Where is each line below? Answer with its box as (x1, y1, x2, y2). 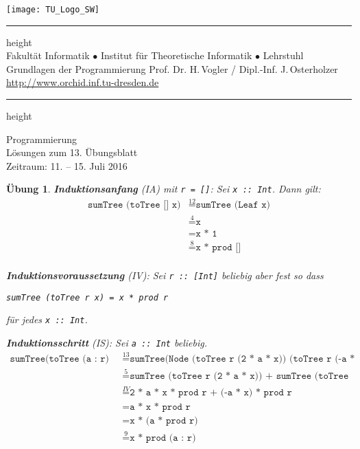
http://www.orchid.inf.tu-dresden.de (6, 75, 159, 89)
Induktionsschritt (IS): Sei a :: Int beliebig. (6, 335, 207, 349)
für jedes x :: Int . (6, 312, 88, 327)
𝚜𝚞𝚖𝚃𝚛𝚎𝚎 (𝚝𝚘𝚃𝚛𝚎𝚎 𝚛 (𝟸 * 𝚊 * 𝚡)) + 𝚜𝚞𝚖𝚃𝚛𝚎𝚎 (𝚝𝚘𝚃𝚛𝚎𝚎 (130, 371, 349, 381)
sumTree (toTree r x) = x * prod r (6, 292, 169, 303)
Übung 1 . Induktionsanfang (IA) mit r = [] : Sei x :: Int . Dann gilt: (6, 182, 321, 196)
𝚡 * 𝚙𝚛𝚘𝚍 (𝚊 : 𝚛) (130, 432, 196, 443)
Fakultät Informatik (6, 48, 90, 63)
